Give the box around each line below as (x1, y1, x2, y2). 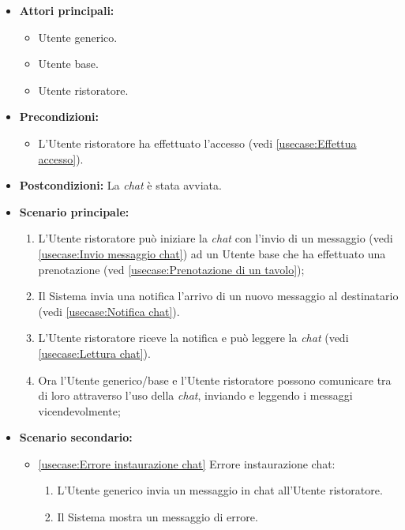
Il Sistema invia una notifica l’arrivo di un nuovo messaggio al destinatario (38, 288, 399, 304)
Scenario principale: (19, 203, 129, 220)
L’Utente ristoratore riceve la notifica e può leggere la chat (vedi (38, 329, 349, 346)
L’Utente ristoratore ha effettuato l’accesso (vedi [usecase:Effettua (38, 134, 357, 151)
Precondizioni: (19, 108, 99, 125)
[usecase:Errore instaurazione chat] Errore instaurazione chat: (38, 455, 336, 472)
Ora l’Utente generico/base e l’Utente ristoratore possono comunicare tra (38, 371, 392, 388)
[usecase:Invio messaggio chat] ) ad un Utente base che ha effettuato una (38, 245, 386, 261)
